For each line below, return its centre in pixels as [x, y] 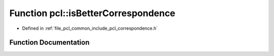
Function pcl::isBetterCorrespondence [92, 13]
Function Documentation [49, 43]
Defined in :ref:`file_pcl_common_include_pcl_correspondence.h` [90, 28]
